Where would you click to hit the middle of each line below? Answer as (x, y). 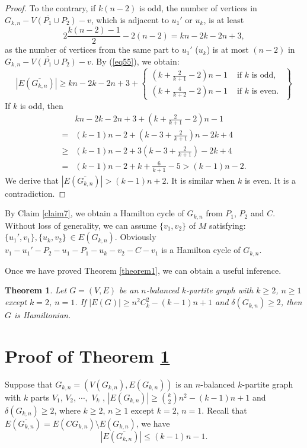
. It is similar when (201, 180)
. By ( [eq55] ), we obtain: (135, 61)
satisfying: (227, 225)
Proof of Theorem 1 (87, 355)
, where (67, 410)
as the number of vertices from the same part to (92, 49)
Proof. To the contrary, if (50, 8)
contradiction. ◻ (36, 193)
